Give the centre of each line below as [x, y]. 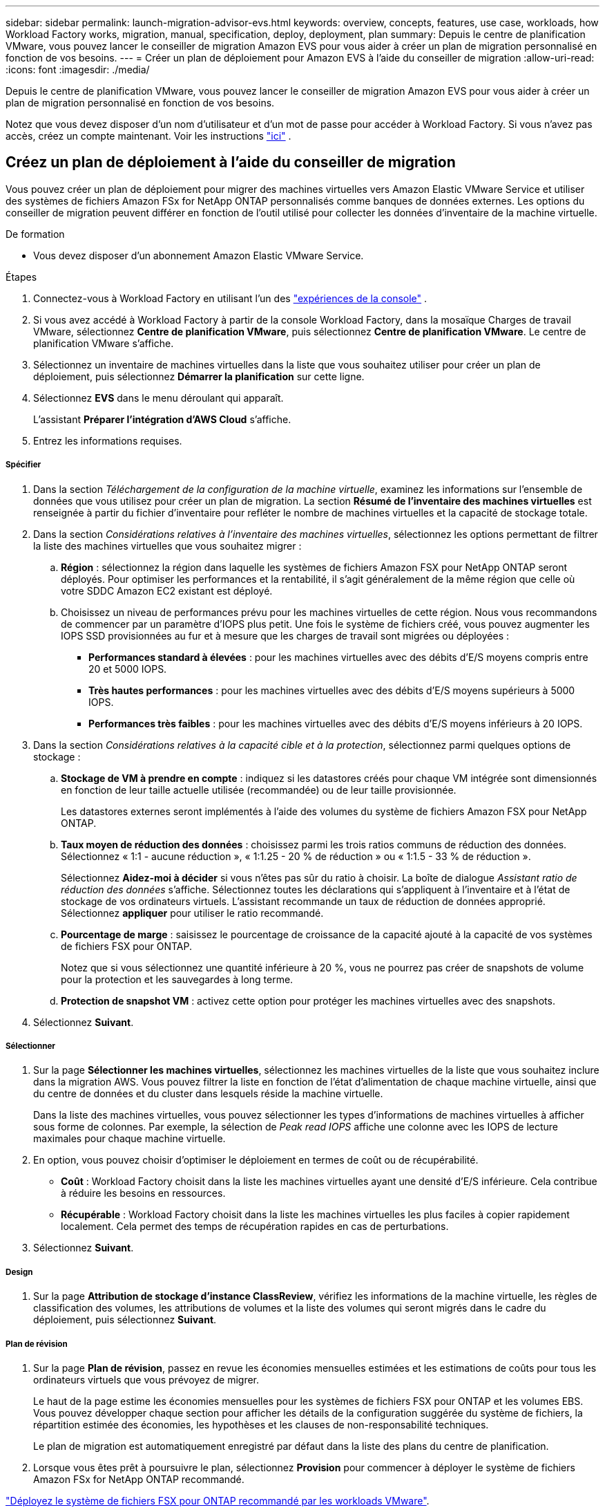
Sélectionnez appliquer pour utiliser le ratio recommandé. [192, 913]
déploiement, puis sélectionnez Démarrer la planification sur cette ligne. [199, 376]
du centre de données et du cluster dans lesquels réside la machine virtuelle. [208, 1094]
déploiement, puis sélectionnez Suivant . [125, 1320]
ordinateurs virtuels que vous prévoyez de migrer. [146, 1379]
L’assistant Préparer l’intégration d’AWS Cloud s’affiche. [162, 419]
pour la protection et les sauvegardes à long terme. [177, 979]
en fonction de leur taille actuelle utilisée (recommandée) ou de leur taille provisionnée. [259, 790]
